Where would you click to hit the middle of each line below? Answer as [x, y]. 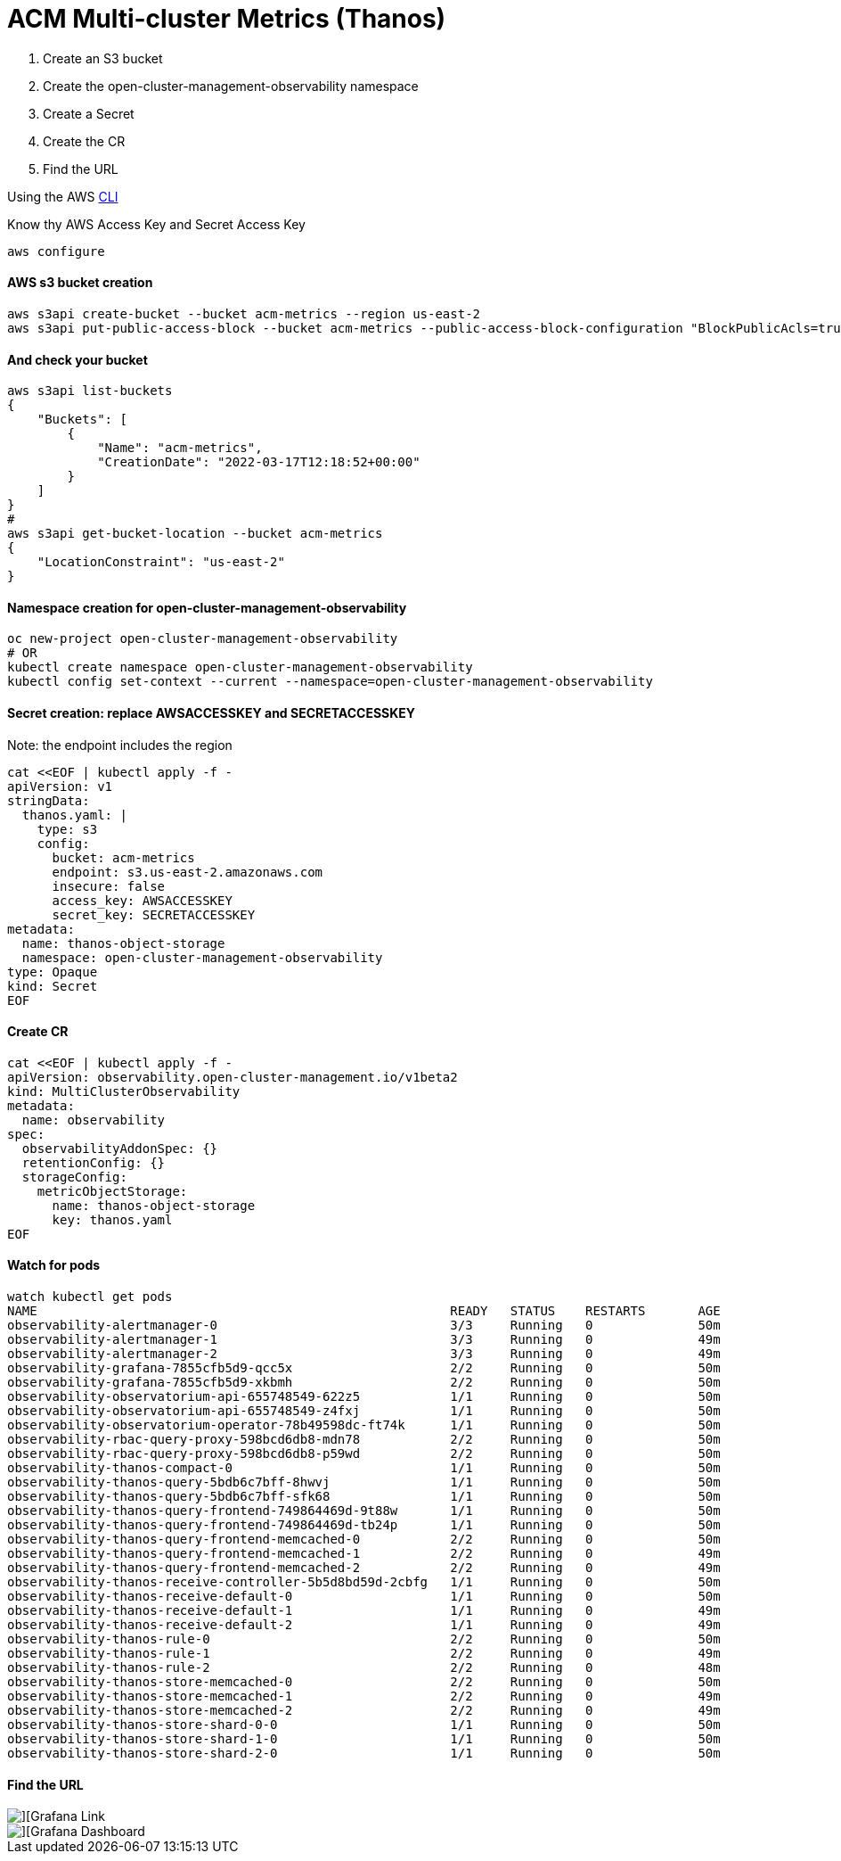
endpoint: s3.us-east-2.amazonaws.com [188, 872]
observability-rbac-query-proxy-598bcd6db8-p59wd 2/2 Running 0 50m [364, 1454]
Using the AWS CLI [63, 196]
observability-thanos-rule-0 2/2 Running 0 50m [364, 1639]
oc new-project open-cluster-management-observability [203, 639]
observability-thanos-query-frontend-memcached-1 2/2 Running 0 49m [364, 1554]
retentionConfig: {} [94, 1162]
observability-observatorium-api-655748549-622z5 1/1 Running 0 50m [364, 1397]
